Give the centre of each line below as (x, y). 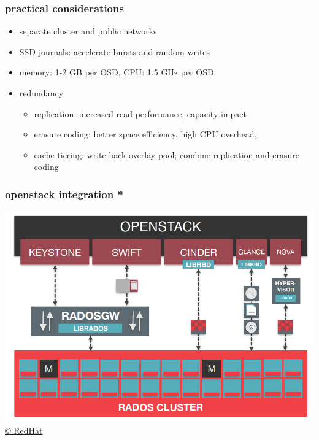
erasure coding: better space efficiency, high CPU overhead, (145, 134)
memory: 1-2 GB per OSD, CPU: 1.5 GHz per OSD (117, 72)
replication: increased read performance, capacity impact (140, 113)
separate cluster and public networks (88, 31)
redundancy (41, 93)
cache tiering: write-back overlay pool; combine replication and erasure (167, 154)
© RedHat (24, 430)
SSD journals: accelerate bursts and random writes (115, 51)
